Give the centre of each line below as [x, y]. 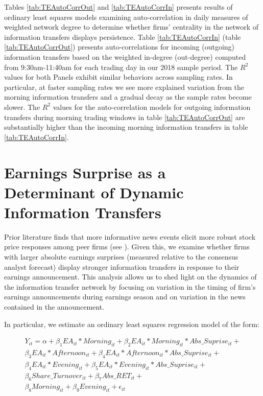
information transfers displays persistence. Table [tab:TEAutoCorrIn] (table [123, 37]
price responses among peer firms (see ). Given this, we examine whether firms [127, 247]
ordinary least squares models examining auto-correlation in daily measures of [126, 17]
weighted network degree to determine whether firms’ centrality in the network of [131, 27]
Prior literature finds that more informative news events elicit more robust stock [130, 236]
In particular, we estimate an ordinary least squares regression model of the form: [132, 324]
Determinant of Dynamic [94, 192]
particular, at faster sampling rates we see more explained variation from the [124, 87]
